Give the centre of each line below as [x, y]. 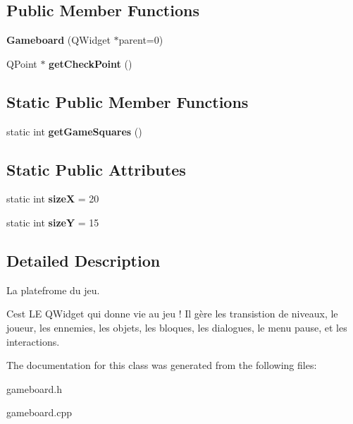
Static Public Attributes [96, 169]
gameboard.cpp [39, 412]
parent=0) [141, 40]
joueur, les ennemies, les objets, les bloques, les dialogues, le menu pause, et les [177, 327]
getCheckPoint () [91, 63]
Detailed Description [83, 260]
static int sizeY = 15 [53, 222]
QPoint [22, 63]
